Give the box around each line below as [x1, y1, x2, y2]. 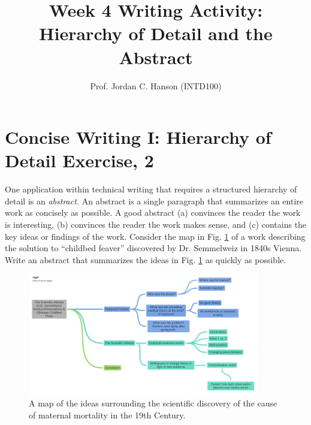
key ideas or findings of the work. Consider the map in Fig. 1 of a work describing [5, 230, 306, 242]
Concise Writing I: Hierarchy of [5, 125, 271, 149]
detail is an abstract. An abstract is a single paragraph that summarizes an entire [5, 194, 304, 207]
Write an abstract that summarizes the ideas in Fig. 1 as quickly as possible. [5, 253, 286, 266]
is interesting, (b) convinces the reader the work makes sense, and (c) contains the [5, 218, 307, 230]
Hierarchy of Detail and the [39, 21, 273, 46]
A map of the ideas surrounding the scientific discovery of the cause [29, 397, 277, 409]
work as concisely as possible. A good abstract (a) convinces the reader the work [5, 206, 301, 219]
